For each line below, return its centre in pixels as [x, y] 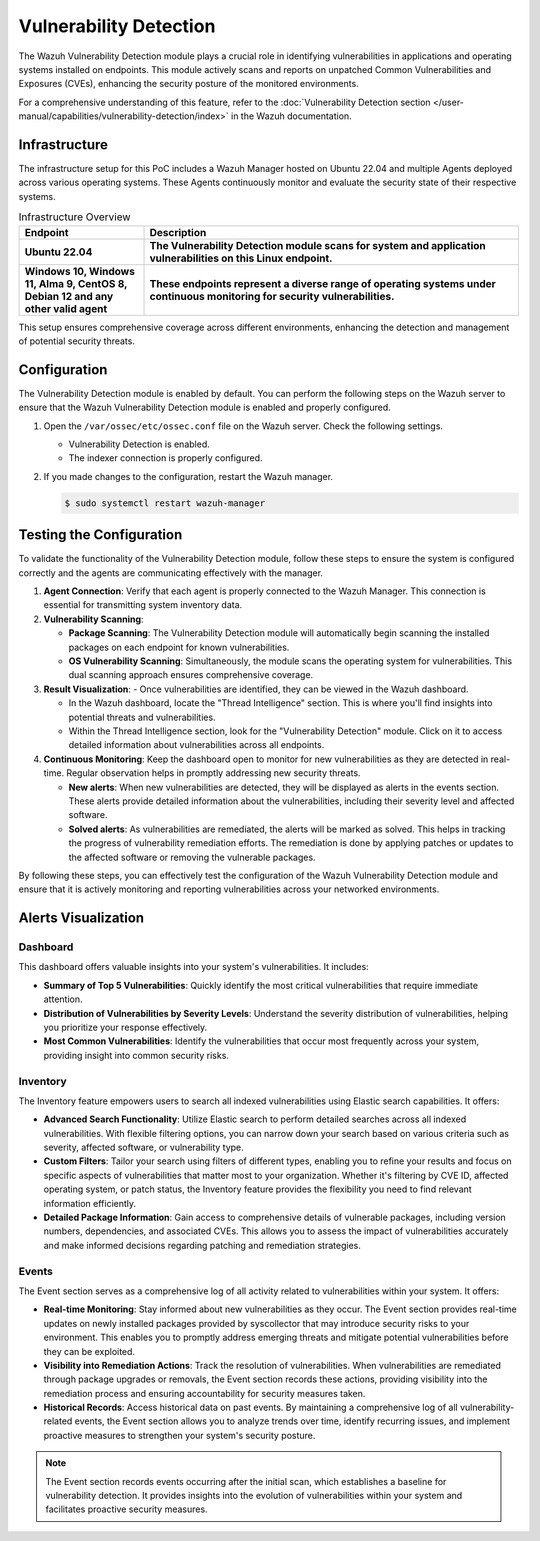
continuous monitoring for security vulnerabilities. [272, 296]
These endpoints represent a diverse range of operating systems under [323, 283]
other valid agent [66, 308]
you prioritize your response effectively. [125, 1027]
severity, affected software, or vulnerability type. [143, 1147]
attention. [63, 999]
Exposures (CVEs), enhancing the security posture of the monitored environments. [188, 84]
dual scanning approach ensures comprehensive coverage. [191, 675]
